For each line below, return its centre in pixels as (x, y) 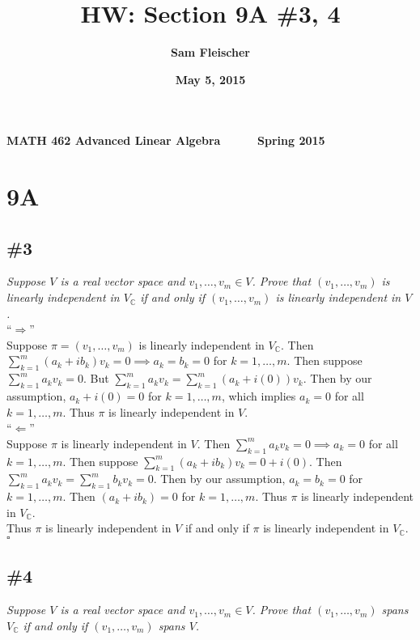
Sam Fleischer (210, 52)
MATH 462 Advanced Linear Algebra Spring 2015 (166, 140)
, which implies (259, 396)
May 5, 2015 (210, 79)
